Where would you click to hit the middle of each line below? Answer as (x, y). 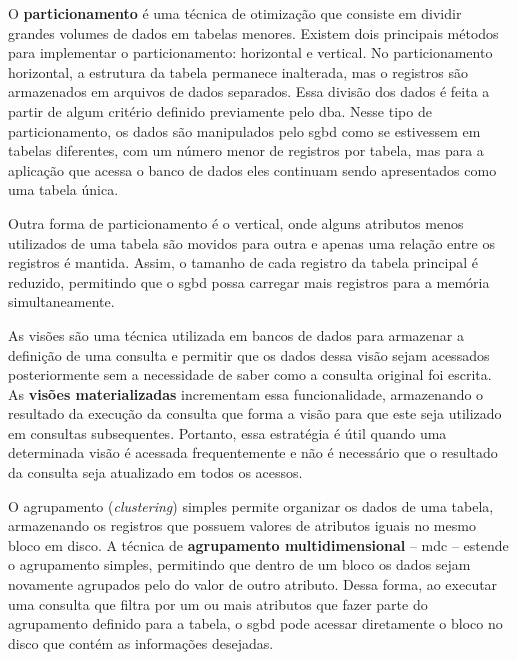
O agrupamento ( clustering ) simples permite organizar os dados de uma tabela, (251, 505)
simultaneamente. (61, 301)
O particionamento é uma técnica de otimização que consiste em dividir (235, 13)
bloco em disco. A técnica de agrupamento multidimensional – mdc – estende (258, 544)
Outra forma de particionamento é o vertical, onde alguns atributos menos (236, 222)
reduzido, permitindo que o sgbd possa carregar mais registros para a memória (249, 281)
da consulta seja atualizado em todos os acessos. (155, 472)
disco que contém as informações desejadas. (141, 642)
